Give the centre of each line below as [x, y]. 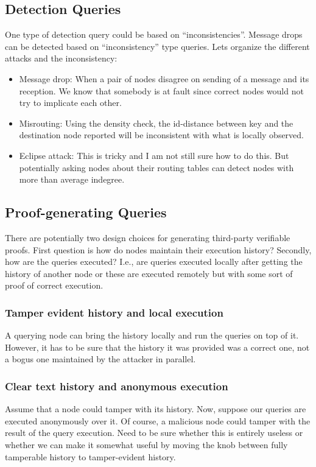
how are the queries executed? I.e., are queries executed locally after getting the [154, 262]
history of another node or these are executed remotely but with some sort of [149, 273]
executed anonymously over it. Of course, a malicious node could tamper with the [158, 420]
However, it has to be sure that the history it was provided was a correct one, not [157, 347]
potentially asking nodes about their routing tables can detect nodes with [156, 167]
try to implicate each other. [70, 103]
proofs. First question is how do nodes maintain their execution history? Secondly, [158, 249]
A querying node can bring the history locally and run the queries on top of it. [152, 335]
